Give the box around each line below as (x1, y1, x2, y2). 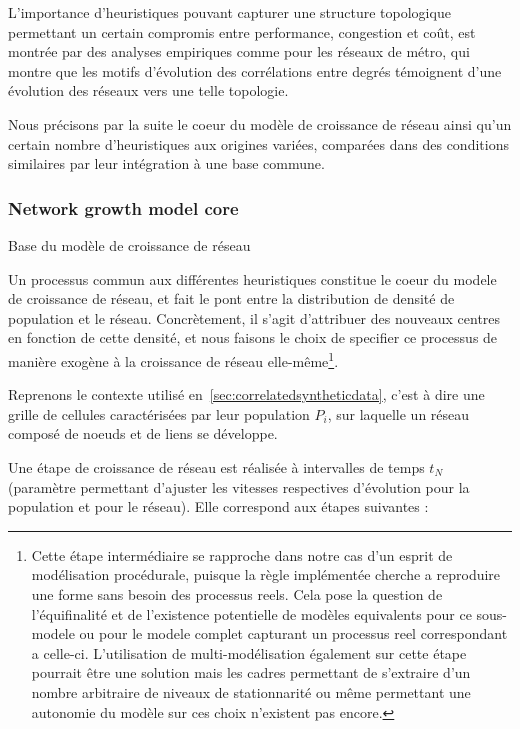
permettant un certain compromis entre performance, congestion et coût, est (8, 21, 476, 42)
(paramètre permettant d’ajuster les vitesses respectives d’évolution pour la (8, 476, 470, 497)
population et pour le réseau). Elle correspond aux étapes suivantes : (8, 496, 429, 517)
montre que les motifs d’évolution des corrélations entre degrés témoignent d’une (8, 60, 502, 81)
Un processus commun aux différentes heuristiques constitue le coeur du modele (8, 268, 497, 289)
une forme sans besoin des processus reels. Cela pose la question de (31, 583, 443, 604)
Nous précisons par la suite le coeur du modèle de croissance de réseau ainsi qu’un (8, 113, 512, 134)
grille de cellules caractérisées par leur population (8, 403, 310, 424)
